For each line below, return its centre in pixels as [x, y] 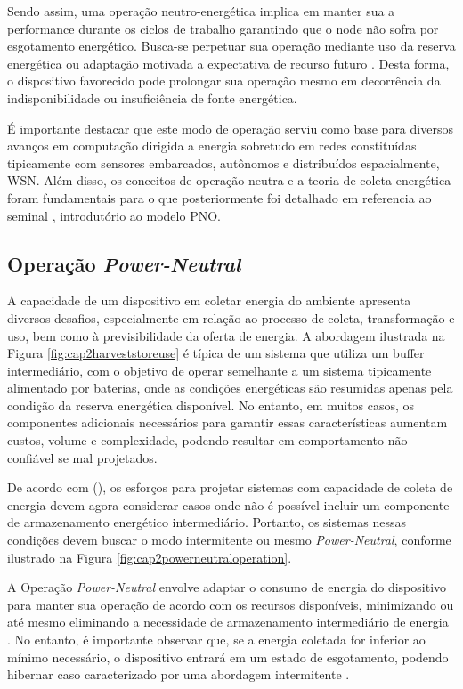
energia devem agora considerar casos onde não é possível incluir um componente [228, 504]
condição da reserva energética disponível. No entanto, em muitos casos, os [211, 405]
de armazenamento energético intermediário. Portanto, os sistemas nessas [207, 522]
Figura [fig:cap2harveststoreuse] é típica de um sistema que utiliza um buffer [216, 353]
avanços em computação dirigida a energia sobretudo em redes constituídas [212, 146]
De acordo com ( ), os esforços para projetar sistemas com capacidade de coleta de [230, 487]
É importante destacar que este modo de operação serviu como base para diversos [230, 128]
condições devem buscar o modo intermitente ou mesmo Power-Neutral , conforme [229, 540]
